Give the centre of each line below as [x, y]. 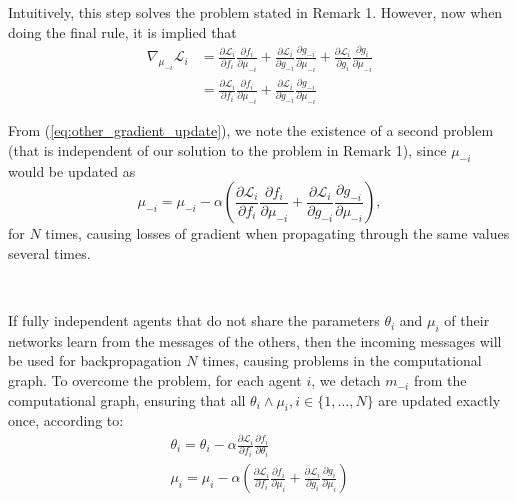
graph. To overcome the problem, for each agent [155, 380]
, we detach [346, 380]
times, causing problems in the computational [342, 360]
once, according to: [66, 420]
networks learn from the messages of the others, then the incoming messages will [255, 340]
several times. [49, 252]
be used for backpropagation [95, 360]
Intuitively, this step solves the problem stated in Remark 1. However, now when [255, 12]
